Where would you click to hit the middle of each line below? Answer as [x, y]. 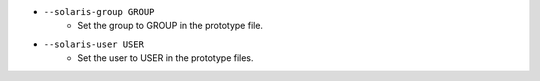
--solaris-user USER [94, 44]
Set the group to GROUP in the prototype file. [170, 26]
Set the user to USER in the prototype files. [165, 58]
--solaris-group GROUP [99, 11]
